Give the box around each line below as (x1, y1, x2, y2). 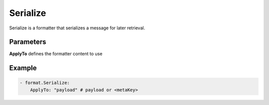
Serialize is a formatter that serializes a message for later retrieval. (9, 25, 145, 31)
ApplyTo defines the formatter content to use (9, 51, 103, 57)
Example (9, 64, 37, 72)
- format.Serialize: (19, 80, 70, 86)
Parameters (9, 38, 46, 46)
